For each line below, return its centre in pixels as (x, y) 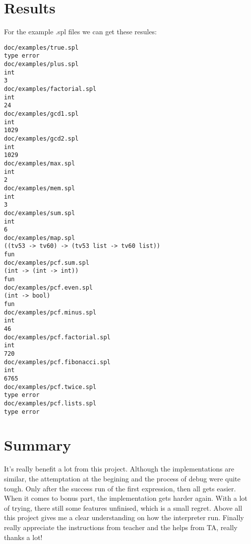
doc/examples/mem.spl (40, 188)
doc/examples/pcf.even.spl (48, 287)
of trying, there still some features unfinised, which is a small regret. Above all (123, 507)
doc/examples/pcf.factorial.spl (57, 337)
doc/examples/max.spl (40, 163)
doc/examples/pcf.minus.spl (50, 312)
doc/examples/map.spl (40, 238)
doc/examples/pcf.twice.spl (50, 387)
